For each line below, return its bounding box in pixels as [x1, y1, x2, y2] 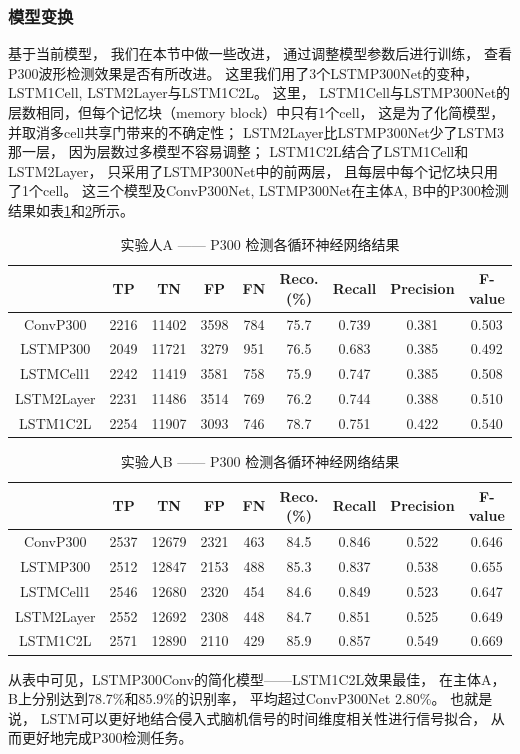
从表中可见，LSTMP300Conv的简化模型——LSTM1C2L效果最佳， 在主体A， [8, 668, 506, 689]
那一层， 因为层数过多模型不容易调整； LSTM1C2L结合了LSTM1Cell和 [8, 141, 469, 162]
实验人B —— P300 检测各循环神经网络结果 [120, 451, 400, 472]
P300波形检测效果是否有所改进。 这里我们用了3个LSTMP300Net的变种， [8, 62, 479, 83]
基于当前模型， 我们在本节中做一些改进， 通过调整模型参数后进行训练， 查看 [8, 43, 512, 64]
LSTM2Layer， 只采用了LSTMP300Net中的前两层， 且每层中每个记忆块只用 [8, 160, 499, 181]
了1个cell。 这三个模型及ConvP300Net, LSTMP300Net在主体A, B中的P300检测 [8, 180, 509, 201]
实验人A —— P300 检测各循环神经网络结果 [120, 233, 400, 254]
